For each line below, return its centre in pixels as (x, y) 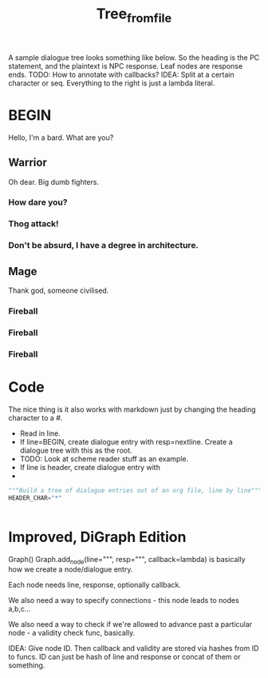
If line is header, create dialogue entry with (90, 467)
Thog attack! (33, 224)
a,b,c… (20, 609)
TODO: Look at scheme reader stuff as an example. (104, 459)
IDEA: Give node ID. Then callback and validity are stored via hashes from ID (134, 648)
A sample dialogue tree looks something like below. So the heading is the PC (134, 58)
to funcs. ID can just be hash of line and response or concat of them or (124, 657)
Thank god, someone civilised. (59, 291)
